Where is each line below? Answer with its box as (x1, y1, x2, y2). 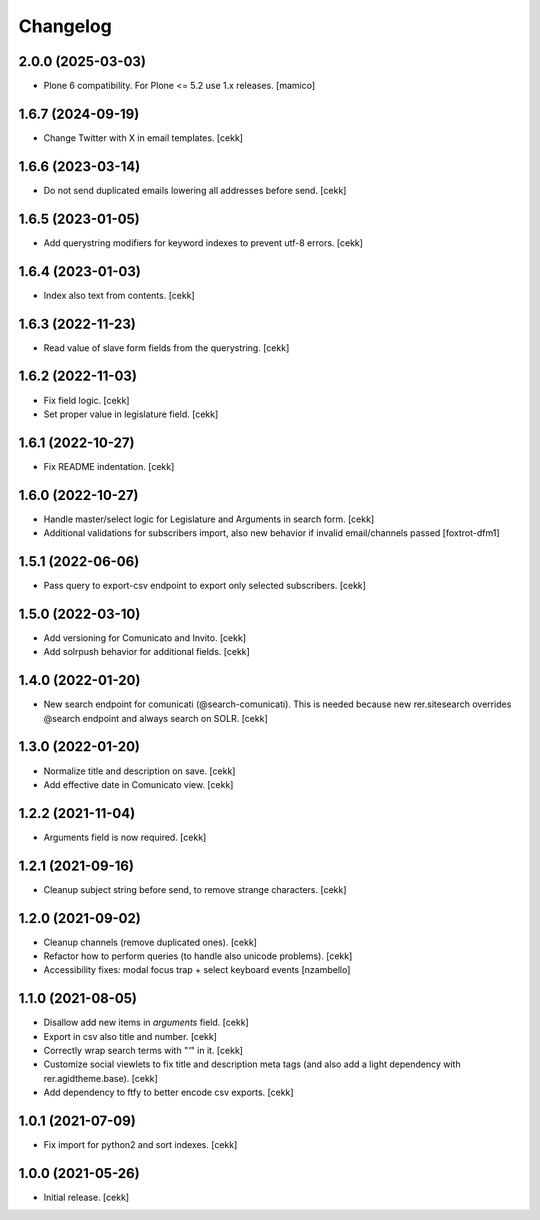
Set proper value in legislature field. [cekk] (43, 408, 219, 420)
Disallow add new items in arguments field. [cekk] (43, 1016, 249, 1029)
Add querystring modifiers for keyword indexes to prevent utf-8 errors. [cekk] (43, 236, 364, 249)
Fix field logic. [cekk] (43, 394, 130, 406)
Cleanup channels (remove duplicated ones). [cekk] (43, 936, 257, 948)
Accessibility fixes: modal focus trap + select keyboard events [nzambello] (43, 964, 351, 976)
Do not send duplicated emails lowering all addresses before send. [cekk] (43, 184, 347, 196)
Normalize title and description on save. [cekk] (43, 765, 236, 777)
